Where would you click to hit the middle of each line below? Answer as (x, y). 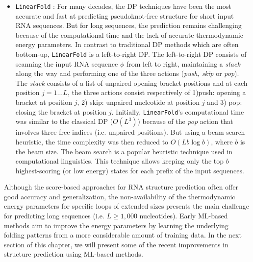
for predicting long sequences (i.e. (54, 216)
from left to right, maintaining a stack (183, 63)
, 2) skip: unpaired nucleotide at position (138, 102)
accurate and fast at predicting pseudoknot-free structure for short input (125, 15)
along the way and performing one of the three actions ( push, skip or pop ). (127, 73)
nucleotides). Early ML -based (184, 216)
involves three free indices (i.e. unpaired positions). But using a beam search (130, 132)
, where (222, 141)
